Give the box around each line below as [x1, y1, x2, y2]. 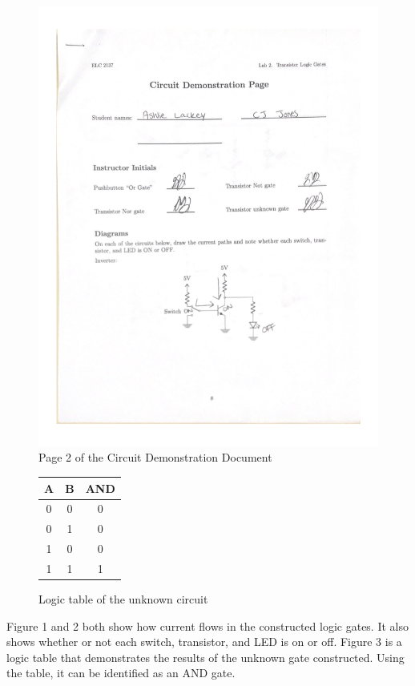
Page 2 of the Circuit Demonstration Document [38, 449, 272, 466]
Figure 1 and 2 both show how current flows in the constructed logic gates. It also [6, 617, 409, 634]
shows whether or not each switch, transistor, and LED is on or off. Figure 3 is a [6, 633, 402, 650]
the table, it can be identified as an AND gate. [6, 664, 236, 681]
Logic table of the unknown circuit [38, 591, 208, 607]
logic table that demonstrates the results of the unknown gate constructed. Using [6, 648, 405, 665]
